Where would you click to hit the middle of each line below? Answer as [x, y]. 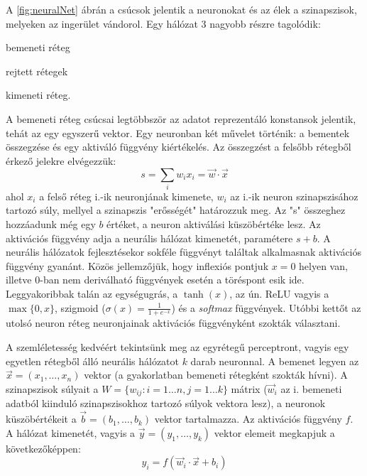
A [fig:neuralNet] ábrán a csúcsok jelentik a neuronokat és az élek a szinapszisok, [181, 9]
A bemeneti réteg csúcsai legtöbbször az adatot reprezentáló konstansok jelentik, [181, 118]
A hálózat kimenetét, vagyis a [71, 432]
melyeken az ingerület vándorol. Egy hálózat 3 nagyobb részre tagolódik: [163, 23]
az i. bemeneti [311, 388]
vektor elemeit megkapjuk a [274, 432]
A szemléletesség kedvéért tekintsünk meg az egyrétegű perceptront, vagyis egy [177, 347]
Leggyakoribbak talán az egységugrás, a [92, 294]
